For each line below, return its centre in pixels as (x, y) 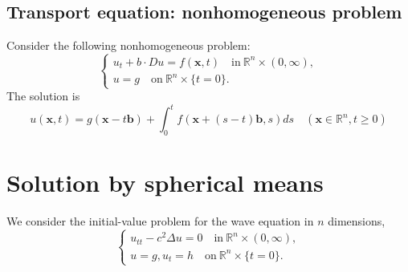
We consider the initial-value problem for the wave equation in (160, 221)
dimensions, (357, 221)
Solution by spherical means (165, 183)
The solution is (43, 96)
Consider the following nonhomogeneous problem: (129, 45)
